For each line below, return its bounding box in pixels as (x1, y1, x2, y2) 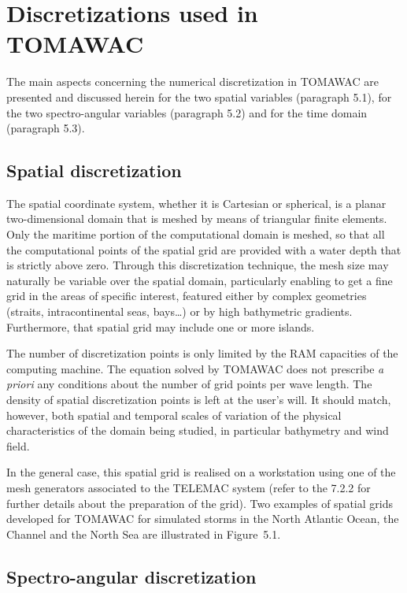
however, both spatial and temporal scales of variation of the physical (6, 406, 342, 423)
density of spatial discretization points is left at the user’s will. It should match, (6, 391, 391, 408)
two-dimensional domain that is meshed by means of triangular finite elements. (6, 210, 387, 227)
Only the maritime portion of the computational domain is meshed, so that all (6, 226, 385, 243)
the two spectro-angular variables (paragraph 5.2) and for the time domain (6, 104, 368, 120)
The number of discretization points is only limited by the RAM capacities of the (6, 345, 398, 361)
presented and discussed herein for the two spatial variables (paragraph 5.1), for (6, 88, 392, 105)
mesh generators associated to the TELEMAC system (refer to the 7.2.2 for (6, 479, 371, 495)
